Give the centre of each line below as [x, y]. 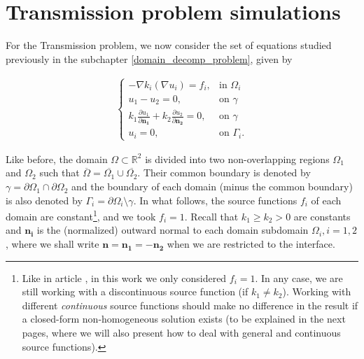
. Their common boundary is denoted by [224, 173]
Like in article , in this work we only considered [124, 277]
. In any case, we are [299, 277]
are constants [322, 216]
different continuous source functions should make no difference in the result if [190, 305]
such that [59, 173]
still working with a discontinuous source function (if [135, 291]
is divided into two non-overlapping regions [237, 159]
